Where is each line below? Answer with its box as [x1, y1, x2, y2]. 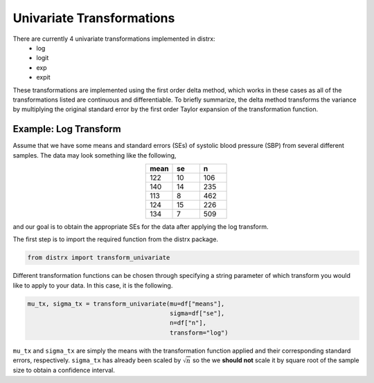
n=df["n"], [170, 319, 207, 327]
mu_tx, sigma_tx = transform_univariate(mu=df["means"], [27, 299, 225, 308]
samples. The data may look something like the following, [12, 151, 177, 159]
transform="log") [170, 328, 229, 337]
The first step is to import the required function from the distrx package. [12, 235, 218, 243]
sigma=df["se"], [170, 310, 225, 317]
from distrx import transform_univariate [27, 254, 170, 262]
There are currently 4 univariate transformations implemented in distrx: [12, 35, 215, 43]
